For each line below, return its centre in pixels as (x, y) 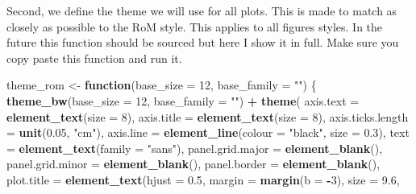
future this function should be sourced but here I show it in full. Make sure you (203, 42)
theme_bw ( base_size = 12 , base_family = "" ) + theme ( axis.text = (183, 100)
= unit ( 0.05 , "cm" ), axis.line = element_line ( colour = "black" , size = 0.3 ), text (208, 132)
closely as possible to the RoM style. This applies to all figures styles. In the (195, 26)
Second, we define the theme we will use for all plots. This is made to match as (202, 10)
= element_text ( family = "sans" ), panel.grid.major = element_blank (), (195, 148)
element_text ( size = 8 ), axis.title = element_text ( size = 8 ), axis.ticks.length (208, 116)
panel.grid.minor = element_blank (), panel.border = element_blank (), (193, 164)
